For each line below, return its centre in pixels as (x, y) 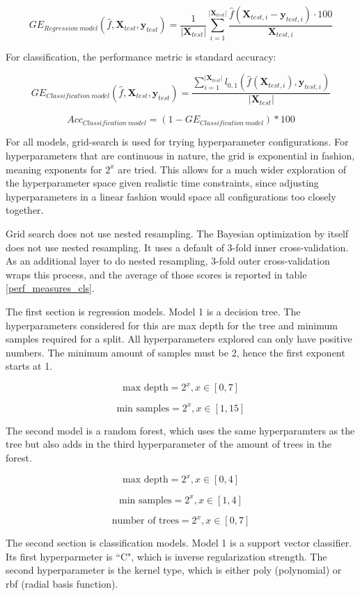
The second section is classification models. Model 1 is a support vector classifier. (179, 543)
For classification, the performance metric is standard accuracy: (141, 56)
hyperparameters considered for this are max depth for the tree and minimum (172, 325)
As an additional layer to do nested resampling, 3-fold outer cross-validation (168, 261)
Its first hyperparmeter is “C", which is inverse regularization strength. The (166, 556)
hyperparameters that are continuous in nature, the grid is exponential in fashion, (180, 155)
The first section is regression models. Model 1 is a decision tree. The (153, 311)
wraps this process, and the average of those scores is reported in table (156, 274)
